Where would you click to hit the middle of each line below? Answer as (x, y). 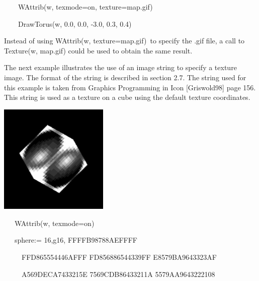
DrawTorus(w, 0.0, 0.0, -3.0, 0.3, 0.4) (75, 23)
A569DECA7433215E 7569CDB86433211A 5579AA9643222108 (118, 274)
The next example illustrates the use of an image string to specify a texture (120, 67)
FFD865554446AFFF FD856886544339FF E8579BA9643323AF (119, 257)
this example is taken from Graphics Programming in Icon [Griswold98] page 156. (130, 87)
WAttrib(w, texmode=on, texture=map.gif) (85, 7)
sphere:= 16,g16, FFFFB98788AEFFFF (76, 240)
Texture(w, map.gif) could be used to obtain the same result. (98, 50)
